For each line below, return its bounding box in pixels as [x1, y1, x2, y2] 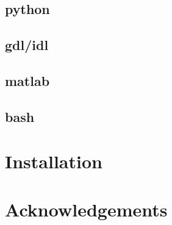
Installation [5, 149, 102, 174]
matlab [5, 71, 50, 90]
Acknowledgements [5, 196, 168, 221]
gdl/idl [5, 35, 49, 54]
